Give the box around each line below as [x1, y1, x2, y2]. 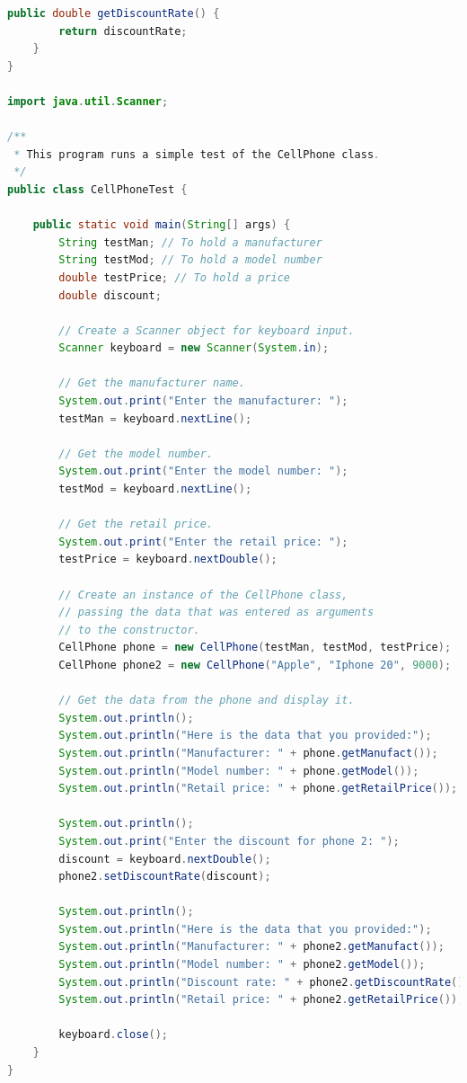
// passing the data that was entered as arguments [58, 606, 374, 619]
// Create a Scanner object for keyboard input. [58, 324, 355, 337]
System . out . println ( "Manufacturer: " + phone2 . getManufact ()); [58, 940, 445, 954]
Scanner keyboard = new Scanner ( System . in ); [58, 342, 330, 355]
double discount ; [58, 289, 162, 302]
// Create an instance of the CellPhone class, [58, 588, 348, 601]
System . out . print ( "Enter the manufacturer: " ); [58, 395, 348, 408]
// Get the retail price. [58, 518, 214, 531]
